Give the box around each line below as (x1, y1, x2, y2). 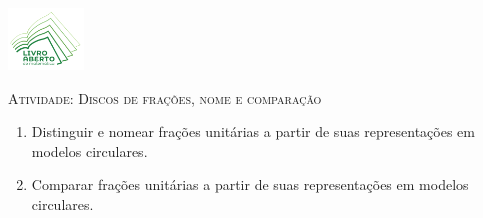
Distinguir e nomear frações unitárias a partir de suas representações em (31, 121, 475, 142)
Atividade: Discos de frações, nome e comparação (8, 87, 322, 108)
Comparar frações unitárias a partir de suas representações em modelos (31, 174, 469, 195)
